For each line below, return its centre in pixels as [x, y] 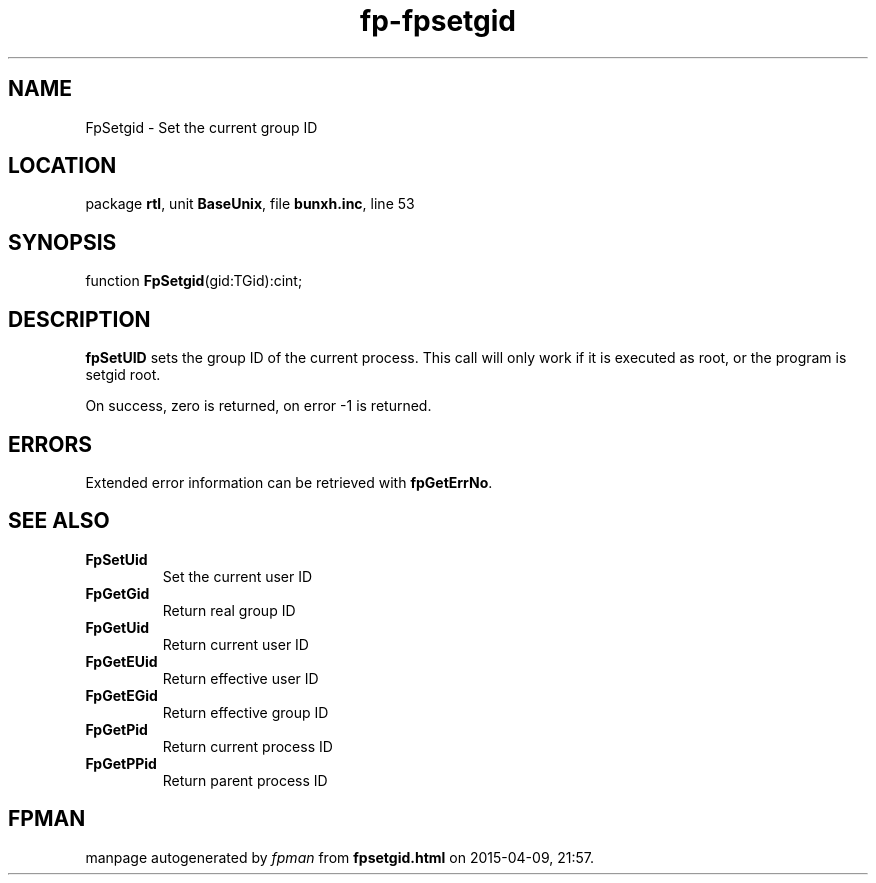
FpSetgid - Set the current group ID [201, 127]
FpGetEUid [121, 661]
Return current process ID [247, 746]
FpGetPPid [121, 763]
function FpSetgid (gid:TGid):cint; [194, 281]
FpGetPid [116, 729]
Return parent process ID [245, 780]
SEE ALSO [59, 521]
